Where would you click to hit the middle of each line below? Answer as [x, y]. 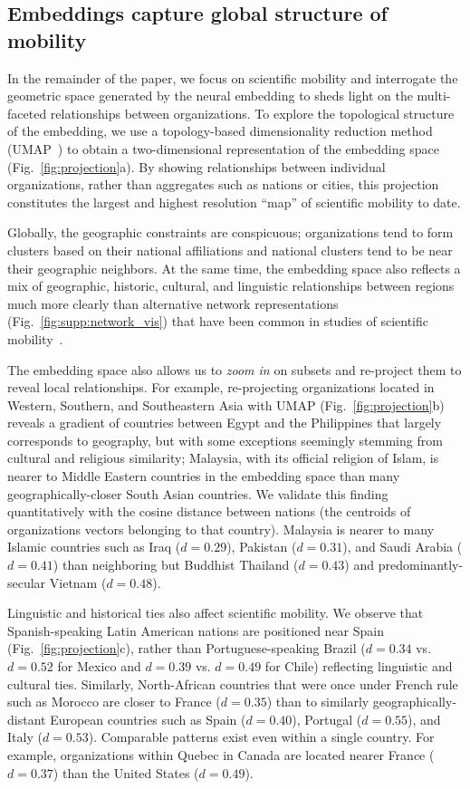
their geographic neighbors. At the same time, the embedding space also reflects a [234, 268]
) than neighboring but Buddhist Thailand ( [176, 565]
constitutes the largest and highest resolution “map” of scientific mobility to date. [234, 202]
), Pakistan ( [262, 547]
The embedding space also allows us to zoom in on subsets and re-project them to [235, 369]
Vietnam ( [78, 582]
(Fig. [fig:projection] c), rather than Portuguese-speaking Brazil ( [187, 648]
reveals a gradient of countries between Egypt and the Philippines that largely [225, 423]
